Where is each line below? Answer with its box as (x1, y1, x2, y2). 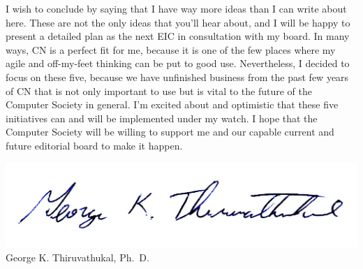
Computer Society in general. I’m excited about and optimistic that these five (6, 97, 339, 112)
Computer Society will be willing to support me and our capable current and (6, 124, 334, 139)
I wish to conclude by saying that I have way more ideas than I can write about (6, 1, 347, 15)
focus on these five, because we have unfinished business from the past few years (6, 69, 349, 84)
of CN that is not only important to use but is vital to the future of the (6, 83, 312, 98)
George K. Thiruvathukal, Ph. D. (6, 249, 149, 264)
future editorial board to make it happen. (6, 138, 183, 152)
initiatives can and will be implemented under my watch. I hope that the (6, 110, 318, 125)
